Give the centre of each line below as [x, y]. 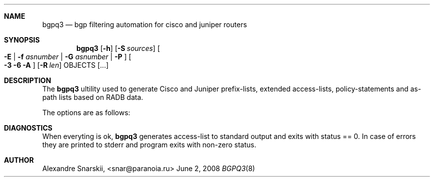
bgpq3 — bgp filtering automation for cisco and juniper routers [145, 24]
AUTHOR [19, 160]
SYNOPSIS [22, 40]
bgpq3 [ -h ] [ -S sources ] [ [118, 48]
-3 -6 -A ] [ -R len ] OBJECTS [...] [56, 65]
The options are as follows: [86, 113]
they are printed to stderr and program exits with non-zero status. [149, 145]
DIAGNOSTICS [28, 128]
